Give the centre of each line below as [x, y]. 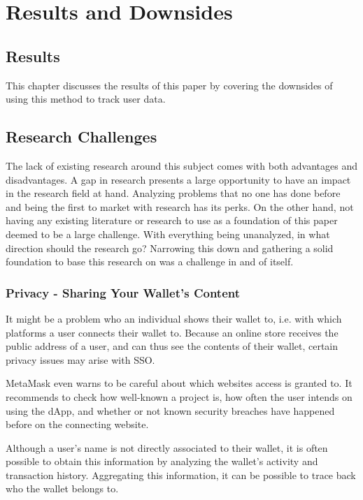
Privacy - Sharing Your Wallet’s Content [123, 292]
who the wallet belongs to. [62, 488]
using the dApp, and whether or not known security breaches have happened [170, 410]
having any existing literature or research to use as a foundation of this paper [172, 220]
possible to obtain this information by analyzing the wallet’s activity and [162, 461]
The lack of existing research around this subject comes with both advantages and [182, 165]
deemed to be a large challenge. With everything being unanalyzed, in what [168, 234]
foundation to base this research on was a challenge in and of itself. [150, 262]
